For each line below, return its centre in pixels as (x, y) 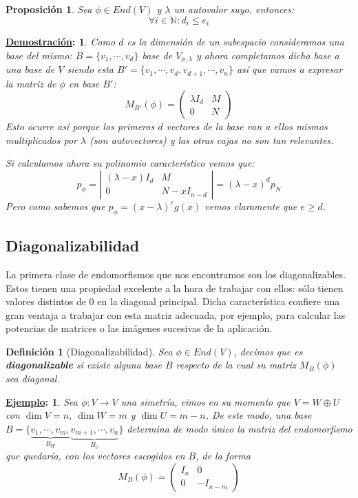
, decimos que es (268, 351)
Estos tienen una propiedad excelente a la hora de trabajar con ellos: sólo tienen (175, 288)
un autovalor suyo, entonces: (234, 9)
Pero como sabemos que (55, 206)
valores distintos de (46, 301)
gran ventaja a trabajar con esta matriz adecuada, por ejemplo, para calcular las (176, 314)
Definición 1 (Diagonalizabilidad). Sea (89, 351)
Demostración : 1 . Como (61, 42)
